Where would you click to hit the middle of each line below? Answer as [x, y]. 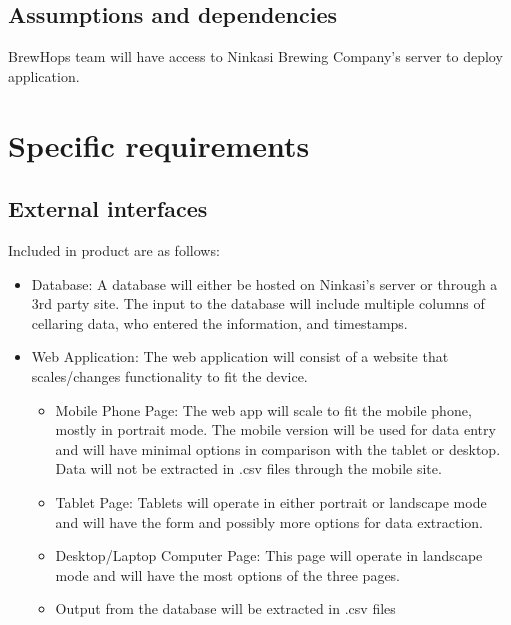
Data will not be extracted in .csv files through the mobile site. [248, 468]
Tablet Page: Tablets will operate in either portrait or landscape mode [271, 501]
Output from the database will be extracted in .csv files [225, 608]
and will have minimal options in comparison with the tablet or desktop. [278, 448]
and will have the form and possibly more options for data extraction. [269, 521]
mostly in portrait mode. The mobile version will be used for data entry [275, 429]
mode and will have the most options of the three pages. [228, 574]
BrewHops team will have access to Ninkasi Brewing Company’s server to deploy [255, 56]
